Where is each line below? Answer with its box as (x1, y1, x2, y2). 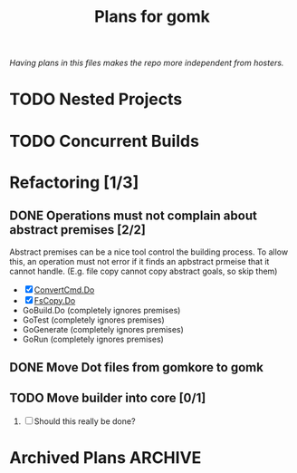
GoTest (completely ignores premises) (22, 314, 165, 325)
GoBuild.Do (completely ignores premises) (22, 304, 181, 315)
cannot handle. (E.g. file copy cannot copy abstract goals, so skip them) (9, 265, 278, 276)
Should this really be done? (34, 415, 136, 427)
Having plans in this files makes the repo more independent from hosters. (9, 57, 284, 69)
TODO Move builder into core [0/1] (9, 391, 206, 406)
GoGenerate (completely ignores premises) (22, 323, 184, 334)
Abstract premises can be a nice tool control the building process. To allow (9, 246, 288, 257)
